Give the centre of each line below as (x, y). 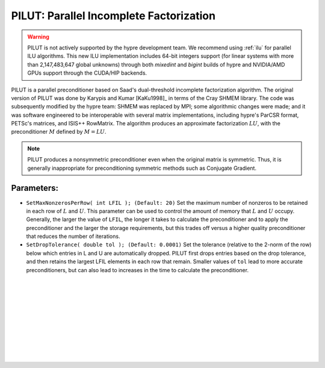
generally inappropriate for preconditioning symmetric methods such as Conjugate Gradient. (142, 168)
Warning (38, 37)
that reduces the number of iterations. (73, 236)
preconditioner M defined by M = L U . (59, 132)
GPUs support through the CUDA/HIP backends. (87, 73)
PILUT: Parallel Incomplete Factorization (113, 16)
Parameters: (35, 188)
